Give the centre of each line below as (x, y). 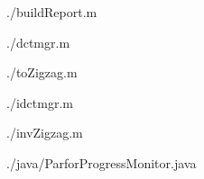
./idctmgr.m (40, 102)
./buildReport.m (52, 12)
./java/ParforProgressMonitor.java (102, 162)
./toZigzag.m (42, 72)
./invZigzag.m (45, 133)
